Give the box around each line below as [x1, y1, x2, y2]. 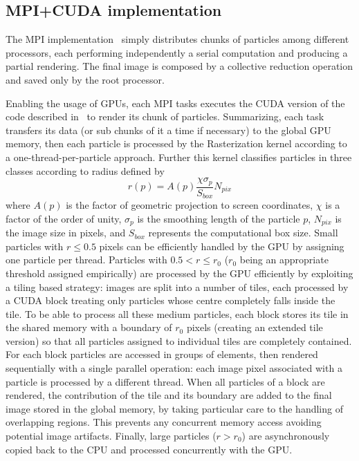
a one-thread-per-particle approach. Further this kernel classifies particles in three [6, 149, 352, 164]
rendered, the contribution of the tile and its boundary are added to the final [6, 388, 332, 402]
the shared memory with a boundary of [6, 320, 172, 335]
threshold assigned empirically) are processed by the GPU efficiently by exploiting [6, 265, 353, 280]
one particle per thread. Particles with [6, 252, 167, 267]
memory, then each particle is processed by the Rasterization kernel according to [6, 136, 347, 151]
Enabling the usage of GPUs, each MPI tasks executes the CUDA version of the [6, 95, 345, 110]
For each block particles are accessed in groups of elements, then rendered [6, 347, 318, 361]
